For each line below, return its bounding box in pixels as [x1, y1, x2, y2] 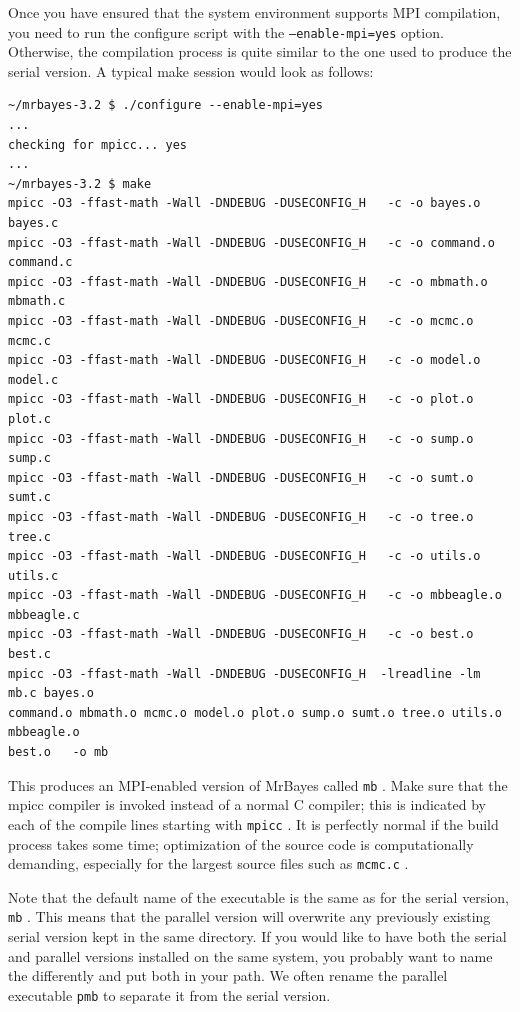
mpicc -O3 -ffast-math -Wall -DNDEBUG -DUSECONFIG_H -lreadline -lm [8, 666, 481, 681]
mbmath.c [8, 294, 66, 309]
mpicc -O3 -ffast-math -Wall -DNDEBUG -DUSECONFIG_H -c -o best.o [8, 627, 474, 642]
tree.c [8, 529, 51, 544]
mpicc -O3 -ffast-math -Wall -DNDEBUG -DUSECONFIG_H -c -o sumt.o [8, 470, 474, 485]
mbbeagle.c [8, 607, 80, 622]
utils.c [8, 568, 59, 583]
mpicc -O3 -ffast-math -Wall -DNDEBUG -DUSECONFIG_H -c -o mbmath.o [8, 274, 488, 289]
